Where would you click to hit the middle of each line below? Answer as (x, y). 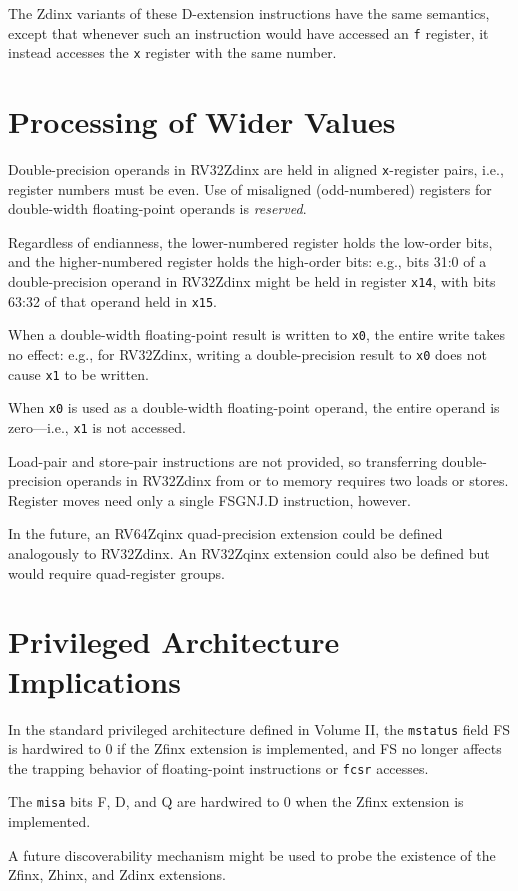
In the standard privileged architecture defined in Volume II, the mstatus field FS (259, 728)
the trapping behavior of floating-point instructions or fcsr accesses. (218, 767)
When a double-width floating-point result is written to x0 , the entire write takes (256, 334)
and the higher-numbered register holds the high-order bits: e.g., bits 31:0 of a (247, 261)
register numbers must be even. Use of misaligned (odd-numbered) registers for (250, 188)
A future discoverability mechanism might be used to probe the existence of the (252, 854)
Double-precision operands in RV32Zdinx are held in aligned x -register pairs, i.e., (256, 169)
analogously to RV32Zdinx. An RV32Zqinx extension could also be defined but (249, 553)
